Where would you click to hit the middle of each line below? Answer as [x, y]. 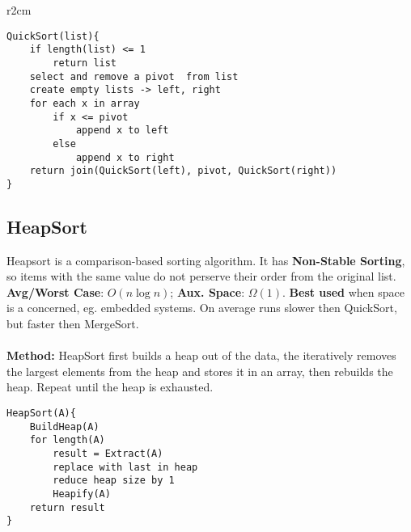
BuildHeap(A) [64, 426]
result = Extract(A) [108, 453]
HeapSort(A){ [41, 414]
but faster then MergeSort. [73, 324]
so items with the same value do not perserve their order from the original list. [201, 276]
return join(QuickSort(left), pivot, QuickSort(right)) [183, 171]
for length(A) [67, 440]
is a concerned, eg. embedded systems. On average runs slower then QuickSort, [202, 308]
